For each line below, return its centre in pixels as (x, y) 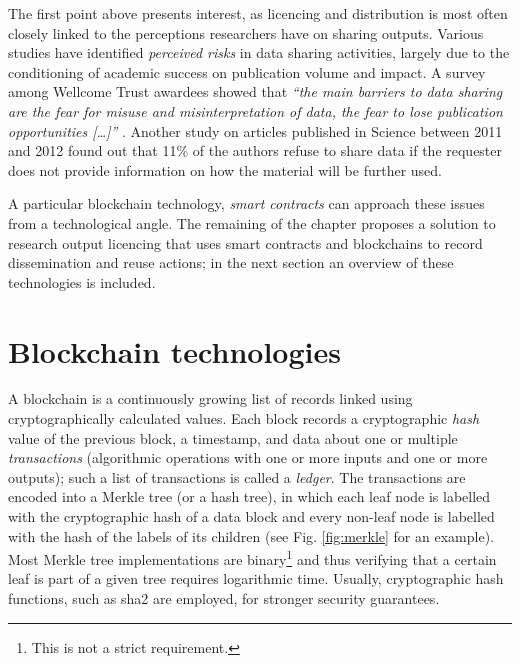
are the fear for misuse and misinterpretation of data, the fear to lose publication (255, 110)
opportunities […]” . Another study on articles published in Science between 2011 (255, 130)
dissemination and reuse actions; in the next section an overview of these (231, 262)
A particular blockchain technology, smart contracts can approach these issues (246, 203)
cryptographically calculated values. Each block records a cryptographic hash (244, 418)
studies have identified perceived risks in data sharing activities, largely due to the (259, 52)
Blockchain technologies (174, 350)
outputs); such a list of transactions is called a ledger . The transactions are (237, 476)
